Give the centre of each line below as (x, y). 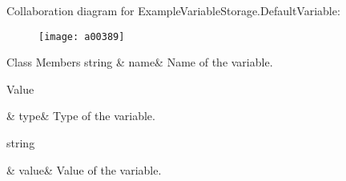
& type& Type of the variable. (81, 116)
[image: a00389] (82, 36)
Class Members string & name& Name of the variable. (140, 62)
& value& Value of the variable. (84, 169)
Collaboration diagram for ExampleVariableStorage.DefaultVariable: (173, 10)
